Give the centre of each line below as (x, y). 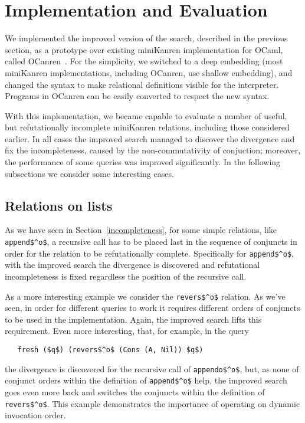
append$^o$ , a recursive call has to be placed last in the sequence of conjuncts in (151, 242)
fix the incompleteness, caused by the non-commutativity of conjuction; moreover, (153, 150)
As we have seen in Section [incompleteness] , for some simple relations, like (141, 230)
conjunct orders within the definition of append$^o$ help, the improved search (146, 380)
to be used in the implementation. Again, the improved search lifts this (133, 319)
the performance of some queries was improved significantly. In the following (143, 162)
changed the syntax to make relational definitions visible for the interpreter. (142, 84)
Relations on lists (59, 205)
